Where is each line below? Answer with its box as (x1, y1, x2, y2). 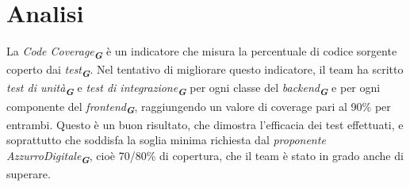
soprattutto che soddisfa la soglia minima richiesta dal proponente (6, 132, 326, 148)
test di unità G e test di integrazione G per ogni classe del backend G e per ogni (6, 79, 381, 99)
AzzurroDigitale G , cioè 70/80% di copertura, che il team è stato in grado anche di (6, 147, 404, 166)
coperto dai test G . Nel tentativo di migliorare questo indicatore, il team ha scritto (6, 61, 404, 81)
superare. (6, 165, 51, 181)
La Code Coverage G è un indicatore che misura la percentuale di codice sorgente (6, 43, 397, 62)
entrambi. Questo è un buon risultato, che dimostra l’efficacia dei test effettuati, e (6, 116, 404, 132)
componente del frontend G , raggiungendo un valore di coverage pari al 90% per (6, 97, 391, 117)
